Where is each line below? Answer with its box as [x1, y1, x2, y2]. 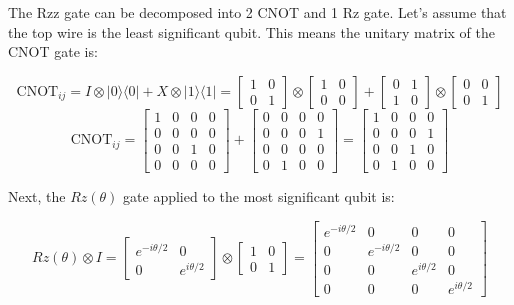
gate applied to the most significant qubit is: [123, 185, 395, 206]
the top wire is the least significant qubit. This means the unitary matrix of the [8, 21, 496, 42]
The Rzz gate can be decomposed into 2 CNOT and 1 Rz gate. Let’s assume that [8, 2, 507, 22]
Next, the [8, 185, 66, 206]
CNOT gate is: [8, 41, 98, 62]
